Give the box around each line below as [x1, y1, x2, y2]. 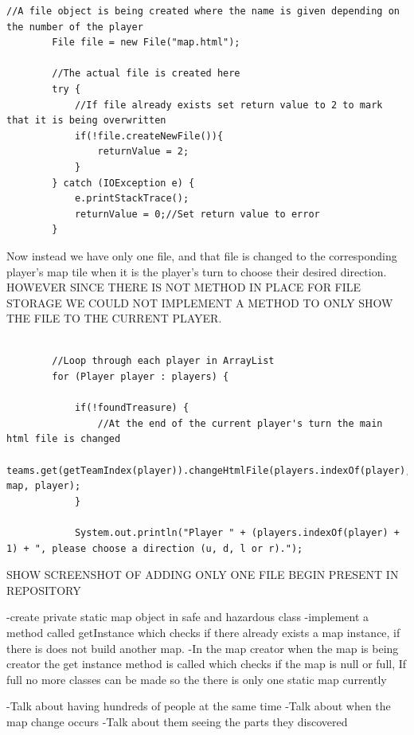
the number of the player [6, 21, 143, 33]
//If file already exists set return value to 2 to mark [74, 99, 383, 111]
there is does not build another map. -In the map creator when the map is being [6, 639, 399, 656]
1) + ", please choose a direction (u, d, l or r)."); [6, 542, 303, 554]
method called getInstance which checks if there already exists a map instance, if [6, 624, 400, 640]
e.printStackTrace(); [74, 193, 189, 205]
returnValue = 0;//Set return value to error [74, 208, 320, 220]
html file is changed [6, 433, 121, 445]
